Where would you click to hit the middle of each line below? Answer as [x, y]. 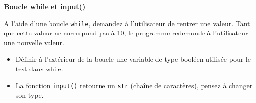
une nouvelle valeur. [34, 42]
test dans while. [39, 69]
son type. [29, 95]
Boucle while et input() [45, 6]
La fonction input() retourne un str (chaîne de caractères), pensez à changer [134, 85]
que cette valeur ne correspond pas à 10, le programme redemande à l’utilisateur [126, 33]
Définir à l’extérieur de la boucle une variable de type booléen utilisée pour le [133, 59]
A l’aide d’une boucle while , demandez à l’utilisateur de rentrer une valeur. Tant [127, 23]
